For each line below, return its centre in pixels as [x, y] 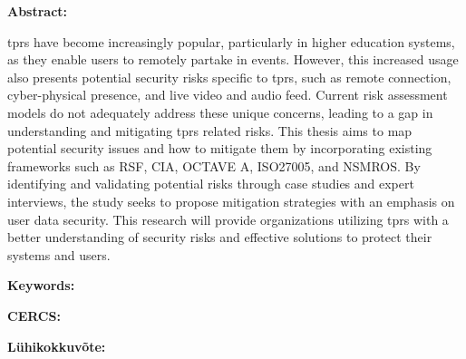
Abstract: [38, 11]
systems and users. [59, 254]
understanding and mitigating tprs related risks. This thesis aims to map [210, 130]
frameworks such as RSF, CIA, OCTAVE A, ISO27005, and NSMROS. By [214, 165]
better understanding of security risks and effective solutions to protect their [220, 237]
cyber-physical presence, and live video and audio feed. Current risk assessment [228, 95]
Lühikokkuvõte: [57, 346]
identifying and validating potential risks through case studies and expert [211, 184]
